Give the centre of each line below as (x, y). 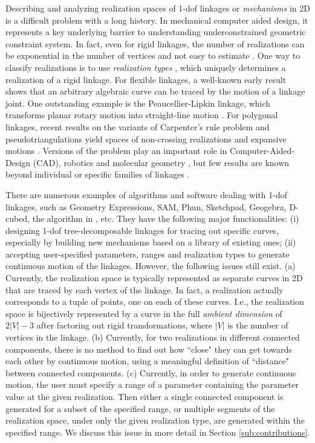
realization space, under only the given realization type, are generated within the (155, 420)
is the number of (258, 325)
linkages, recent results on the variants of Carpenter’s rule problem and (138, 126)
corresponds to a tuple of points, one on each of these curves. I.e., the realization (155, 301)
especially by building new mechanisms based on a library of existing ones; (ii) (151, 242)
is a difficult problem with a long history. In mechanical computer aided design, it (157, 20)
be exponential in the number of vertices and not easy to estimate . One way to (153, 55)
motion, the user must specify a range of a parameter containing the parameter (152, 385)
